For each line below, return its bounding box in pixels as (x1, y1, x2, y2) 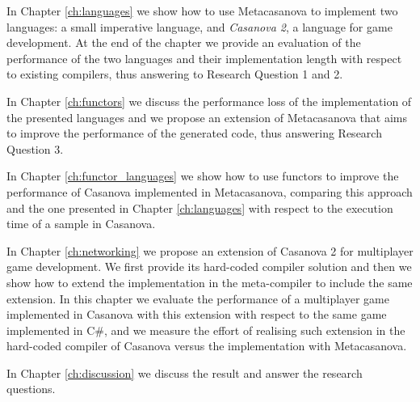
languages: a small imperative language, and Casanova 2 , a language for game (6, 18, 393, 35)
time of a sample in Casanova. (6, 215, 156, 232)
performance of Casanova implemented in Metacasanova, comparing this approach (6, 183, 413, 200)
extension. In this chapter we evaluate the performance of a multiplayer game (6, 290, 389, 307)
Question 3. (6, 140, 64, 157)
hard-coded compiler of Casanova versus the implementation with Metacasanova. (6, 337, 407, 354)
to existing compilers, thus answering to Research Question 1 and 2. (6, 66, 343, 83)
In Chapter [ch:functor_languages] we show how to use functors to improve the (6, 167, 399, 184)
